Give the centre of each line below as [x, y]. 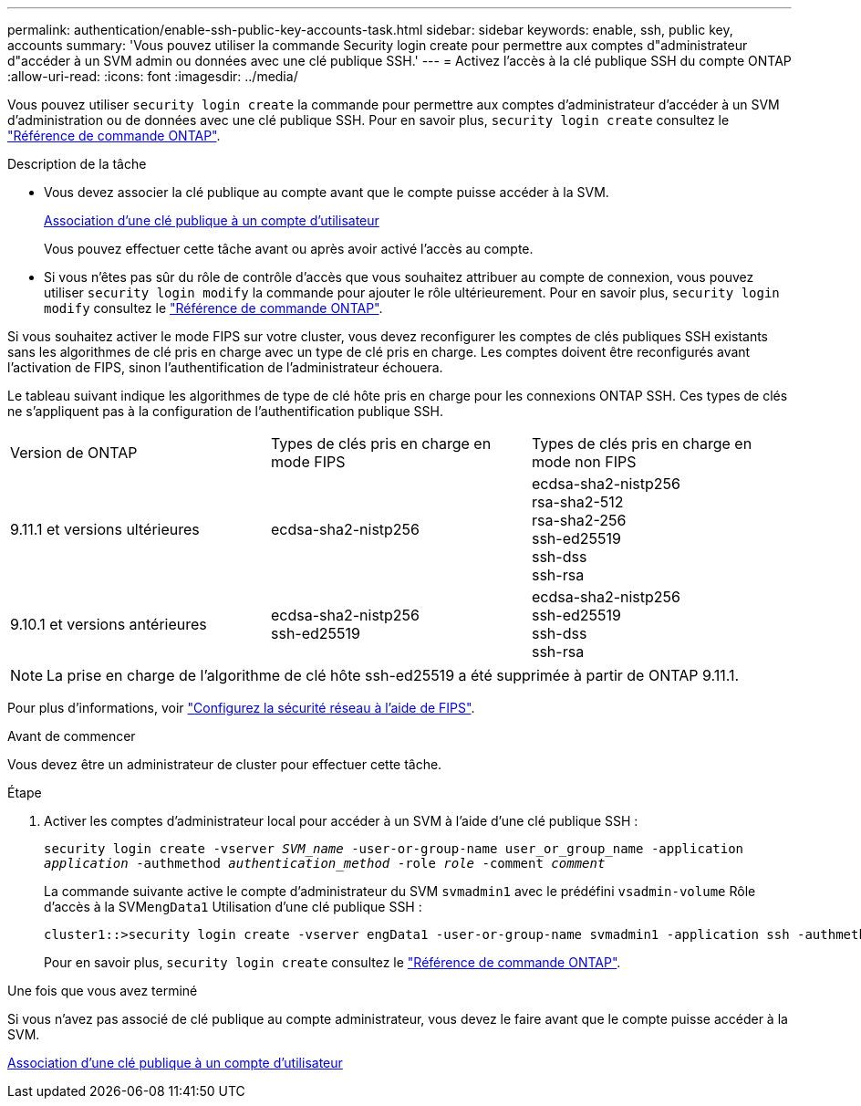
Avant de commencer [72, 736]
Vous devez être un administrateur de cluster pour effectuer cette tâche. [225, 764]
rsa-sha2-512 [577, 502]
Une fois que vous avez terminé [103, 991]
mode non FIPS [584, 462]
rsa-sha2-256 [579, 520]
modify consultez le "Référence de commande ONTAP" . [213, 308]
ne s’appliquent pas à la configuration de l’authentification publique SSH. [225, 411]
